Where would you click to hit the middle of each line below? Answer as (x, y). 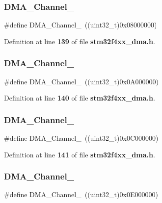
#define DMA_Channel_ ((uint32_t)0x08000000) (81, 25)
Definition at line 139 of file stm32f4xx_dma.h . (80, 41)
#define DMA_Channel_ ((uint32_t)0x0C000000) (81, 138)
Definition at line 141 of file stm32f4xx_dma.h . (80, 154)
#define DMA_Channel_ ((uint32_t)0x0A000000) (81, 81)
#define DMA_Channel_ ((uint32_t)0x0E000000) (81, 194)
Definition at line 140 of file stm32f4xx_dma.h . (80, 98)
